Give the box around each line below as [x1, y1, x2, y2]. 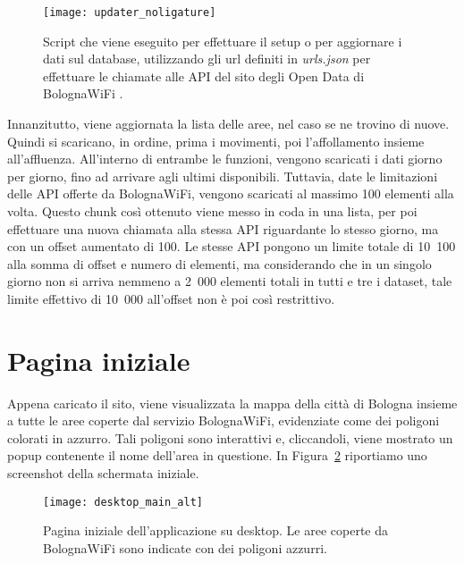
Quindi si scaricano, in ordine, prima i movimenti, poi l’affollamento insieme [7, 131, 425, 150]
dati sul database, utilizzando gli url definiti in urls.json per [43, 49, 371, 68]
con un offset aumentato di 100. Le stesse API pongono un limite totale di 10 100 [7, 237, 456, 256]
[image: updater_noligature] [43, 6, 216, 19]
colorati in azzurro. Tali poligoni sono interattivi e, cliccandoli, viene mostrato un [7, 428, 453, 447]
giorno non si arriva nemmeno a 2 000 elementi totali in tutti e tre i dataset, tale [7, 272, 452, 290]
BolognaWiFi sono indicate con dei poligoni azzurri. [43, 538, 327, 557]
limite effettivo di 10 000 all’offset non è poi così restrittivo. [7, 289, 335, 307]
